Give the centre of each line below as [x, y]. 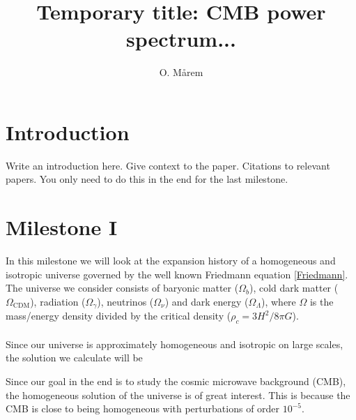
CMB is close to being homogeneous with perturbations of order [143, 408]
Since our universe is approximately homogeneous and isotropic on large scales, [175, 344]
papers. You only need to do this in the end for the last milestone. [147, 179]
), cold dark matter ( [294, 288]
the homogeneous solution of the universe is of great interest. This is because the [178, 395]
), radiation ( [58, 301]
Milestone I [62, 227]
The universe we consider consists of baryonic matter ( [122, 288]
